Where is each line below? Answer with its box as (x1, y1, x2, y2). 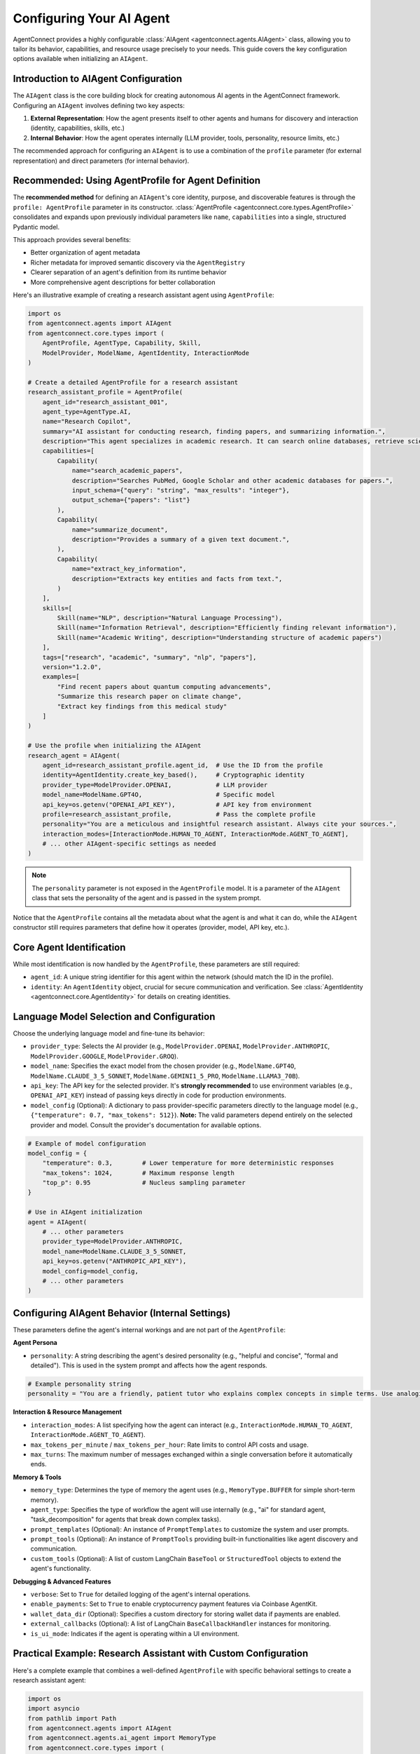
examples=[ (42, 673, 80, 681)
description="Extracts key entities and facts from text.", (71, 575, 283, 582)
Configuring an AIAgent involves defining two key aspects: (13, 101, 185, 109)
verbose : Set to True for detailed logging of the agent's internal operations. (30, 1590, 251, 1599)
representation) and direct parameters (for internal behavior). (13, 156, 190, 165)
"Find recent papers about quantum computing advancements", (57, 683, 272, 690)
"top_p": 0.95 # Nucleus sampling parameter (42, 1179, 246, 1187)
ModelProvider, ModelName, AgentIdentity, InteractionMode (42, 349, 250, 357)
